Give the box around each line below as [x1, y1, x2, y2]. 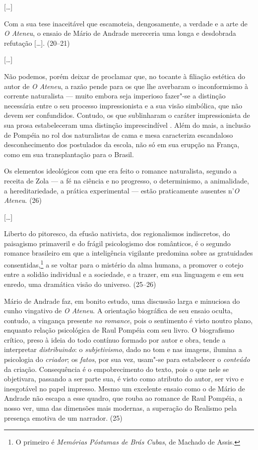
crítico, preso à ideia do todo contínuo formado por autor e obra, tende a [4, 334, 226, 345]
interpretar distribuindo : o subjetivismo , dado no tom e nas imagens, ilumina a [4, 344, 242, 355]
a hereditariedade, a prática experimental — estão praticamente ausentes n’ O [4, 185, 240, 195]
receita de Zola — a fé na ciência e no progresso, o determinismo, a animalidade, [4, 175, 249, 185]
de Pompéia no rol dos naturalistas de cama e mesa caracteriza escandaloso [4, 129, 233, 140]
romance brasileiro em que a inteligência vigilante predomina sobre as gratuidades [4, 248, 253, 258]
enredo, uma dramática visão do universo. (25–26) [4, 278, 156, 289]
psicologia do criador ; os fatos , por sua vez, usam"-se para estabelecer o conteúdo [4, 354, 250, 364]
